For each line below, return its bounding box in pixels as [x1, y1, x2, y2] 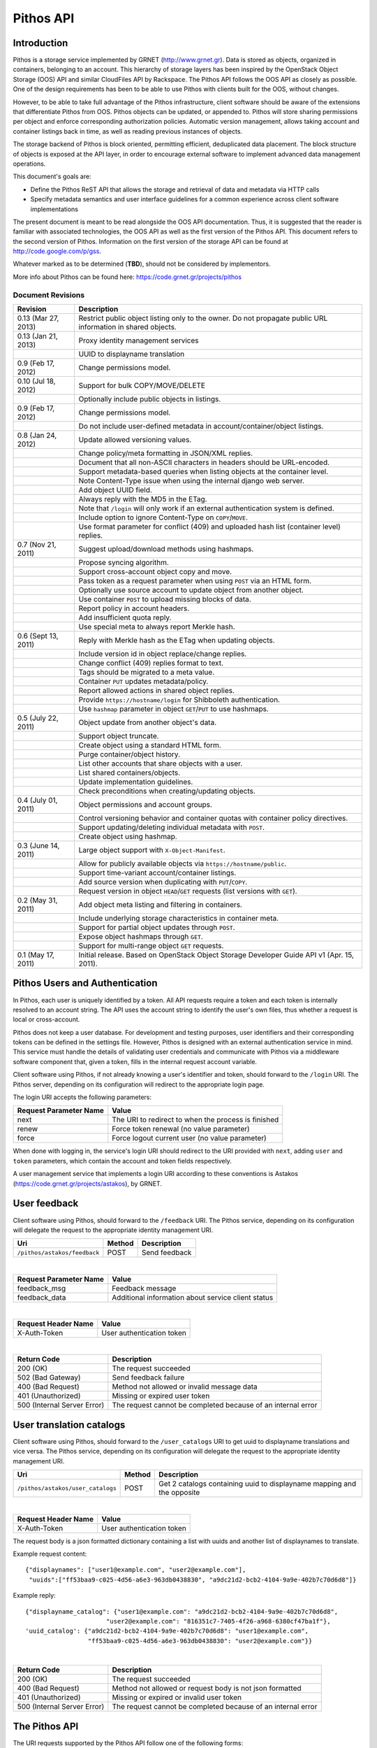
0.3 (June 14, [17, 841, 60, 851]
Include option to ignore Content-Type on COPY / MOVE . [78, 513, 248, 522]
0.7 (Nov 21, [17, 540, 57, 550]
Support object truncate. [78, 731, 160, 741]
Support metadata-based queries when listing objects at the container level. [78, 467, 329, 477]
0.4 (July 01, [17, 796, 58, 805]
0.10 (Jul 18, [17, 376, 56, 386]
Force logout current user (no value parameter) [112, 1133, 267, 1143]
